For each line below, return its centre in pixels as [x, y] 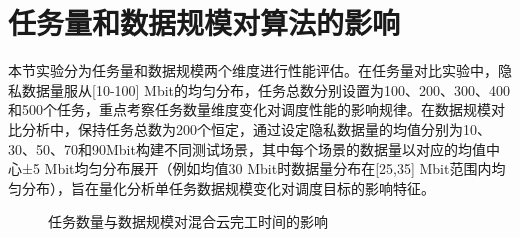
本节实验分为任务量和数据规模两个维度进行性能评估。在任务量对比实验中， [253, 70]
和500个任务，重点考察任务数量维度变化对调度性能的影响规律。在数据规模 [249, 109]
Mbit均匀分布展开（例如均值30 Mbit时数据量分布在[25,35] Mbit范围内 [268, 168]
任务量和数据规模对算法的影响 [204, 22]
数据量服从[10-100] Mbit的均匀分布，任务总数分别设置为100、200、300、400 [266, 89]
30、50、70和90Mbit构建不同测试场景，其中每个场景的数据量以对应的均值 [247, 148]
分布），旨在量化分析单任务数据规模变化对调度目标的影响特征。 [228, 187]
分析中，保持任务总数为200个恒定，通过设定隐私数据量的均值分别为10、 [256, 128]
